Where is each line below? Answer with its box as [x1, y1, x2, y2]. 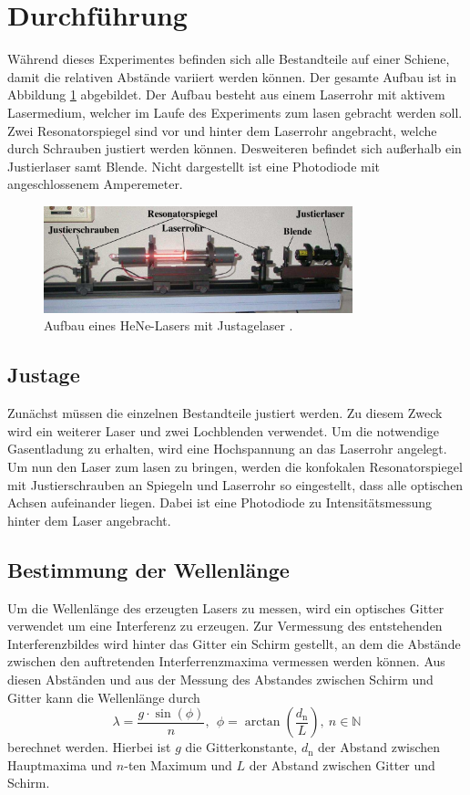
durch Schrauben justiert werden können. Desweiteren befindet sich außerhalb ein [7, 139, 462, 158]
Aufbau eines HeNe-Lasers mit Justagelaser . [44, 316, 293, 335]
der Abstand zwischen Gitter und [249, 755, 435, 774]
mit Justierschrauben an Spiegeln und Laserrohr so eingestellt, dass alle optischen [7, 475, 464, 494]
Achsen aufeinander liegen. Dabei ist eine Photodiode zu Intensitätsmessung [7, 493, 433, 512]
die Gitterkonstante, [185, 737, 298, 757]
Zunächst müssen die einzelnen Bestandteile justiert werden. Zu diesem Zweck [7, 403, 443, 423]
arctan [244, 716, 281, 729]
